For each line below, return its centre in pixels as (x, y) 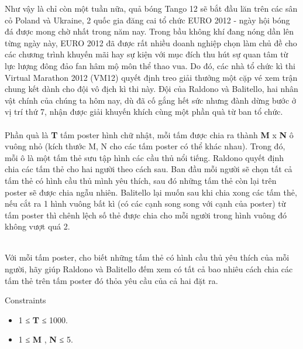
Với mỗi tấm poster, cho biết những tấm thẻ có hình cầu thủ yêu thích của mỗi (147, 257)
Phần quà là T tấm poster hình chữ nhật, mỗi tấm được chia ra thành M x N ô (149, 134)
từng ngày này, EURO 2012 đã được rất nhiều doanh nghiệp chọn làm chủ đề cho (151, 42)
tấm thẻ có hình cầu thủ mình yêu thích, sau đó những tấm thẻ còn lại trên (141, 180)
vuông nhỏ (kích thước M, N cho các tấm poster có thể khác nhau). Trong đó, (145, 146)
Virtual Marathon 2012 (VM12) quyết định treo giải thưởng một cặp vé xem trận (151, 77)
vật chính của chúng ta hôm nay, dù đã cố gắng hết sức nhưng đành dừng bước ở (150, 100)
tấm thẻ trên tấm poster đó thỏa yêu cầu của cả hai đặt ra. (111, 280)
